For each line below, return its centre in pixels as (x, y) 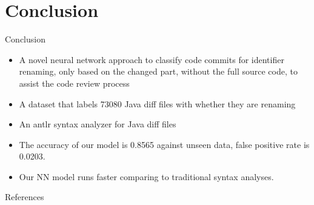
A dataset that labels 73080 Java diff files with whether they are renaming (157, 103)
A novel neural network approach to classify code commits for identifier (152, 59)
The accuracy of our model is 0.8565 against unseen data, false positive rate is (164, 144)
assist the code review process (74, 83)
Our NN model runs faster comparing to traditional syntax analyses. (146, 176)
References (25, 197)
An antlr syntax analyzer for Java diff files (98, 124)
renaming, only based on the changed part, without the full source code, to (158, 71)
